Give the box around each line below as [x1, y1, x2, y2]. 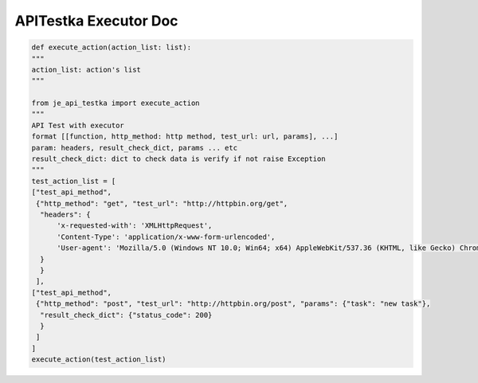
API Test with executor [31, 120, 125, 130]
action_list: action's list [31, 64, 141, 74]
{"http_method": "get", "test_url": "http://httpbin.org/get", [36, 199, 288, 208]
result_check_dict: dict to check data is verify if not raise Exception [31, 154, 326, 163]
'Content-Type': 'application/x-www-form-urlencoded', [57, 232, 276, 241]
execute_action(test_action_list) [31, 355, 167, 364]
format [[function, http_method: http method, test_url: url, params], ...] [31, 132, 339, 141]
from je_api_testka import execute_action [31, 99, 200, 107]
